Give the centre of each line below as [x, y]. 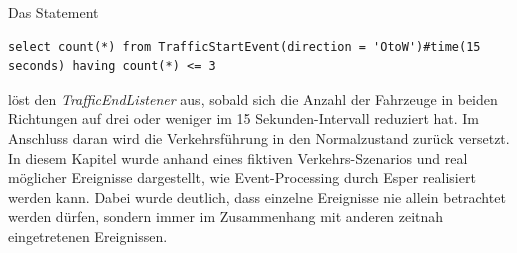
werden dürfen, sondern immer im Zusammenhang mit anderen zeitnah [226, 216]
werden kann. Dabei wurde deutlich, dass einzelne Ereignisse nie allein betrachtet [257, 196]
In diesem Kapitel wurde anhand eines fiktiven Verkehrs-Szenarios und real [238, 157]
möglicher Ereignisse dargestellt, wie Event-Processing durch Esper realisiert [242, 177]
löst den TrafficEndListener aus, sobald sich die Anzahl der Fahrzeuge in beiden [253, 98]
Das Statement [53, 12]
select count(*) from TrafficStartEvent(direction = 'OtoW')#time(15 [244, 46]
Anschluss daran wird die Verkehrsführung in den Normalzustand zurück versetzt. [259, 137]
